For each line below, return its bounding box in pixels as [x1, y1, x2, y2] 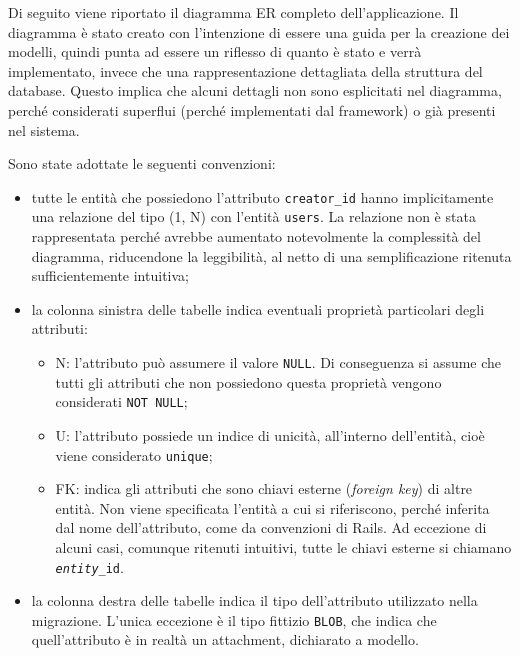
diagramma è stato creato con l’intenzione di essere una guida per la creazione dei [8, 21, 510, 42]
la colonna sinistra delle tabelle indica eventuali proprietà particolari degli [31, 298, 485, 319]
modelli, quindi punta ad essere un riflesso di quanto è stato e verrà [8, 41, 422, 62]
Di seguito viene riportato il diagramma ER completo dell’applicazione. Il [8, 2, 459, 22]
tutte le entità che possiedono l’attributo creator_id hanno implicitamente [31, 186, 494, 207]
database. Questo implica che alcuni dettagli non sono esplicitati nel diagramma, [8, 80, 502, 101]
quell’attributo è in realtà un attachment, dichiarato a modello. [31, 629, 419, 650]
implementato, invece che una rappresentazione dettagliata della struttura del [8, 60, 483, 81]
